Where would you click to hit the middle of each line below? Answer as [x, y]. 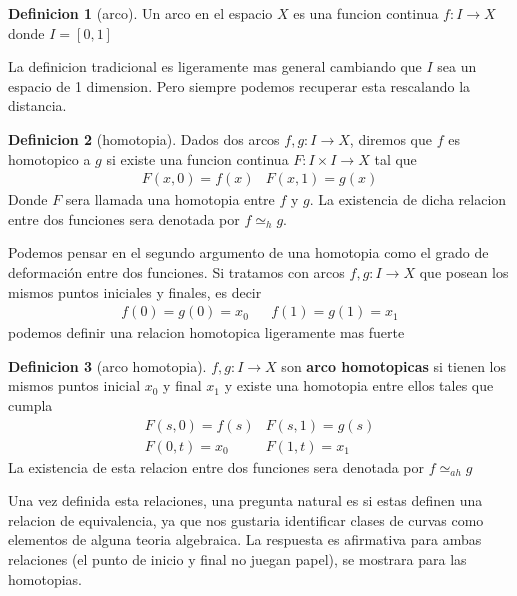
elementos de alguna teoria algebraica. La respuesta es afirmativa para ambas [245, 539]
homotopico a [49, 158]
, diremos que [391, 138]
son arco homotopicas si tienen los [394, 365]
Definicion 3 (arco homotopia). [107, 365]
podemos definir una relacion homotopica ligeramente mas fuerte [206, 332]
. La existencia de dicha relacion [408, 199]
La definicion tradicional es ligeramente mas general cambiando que [215, 66]
